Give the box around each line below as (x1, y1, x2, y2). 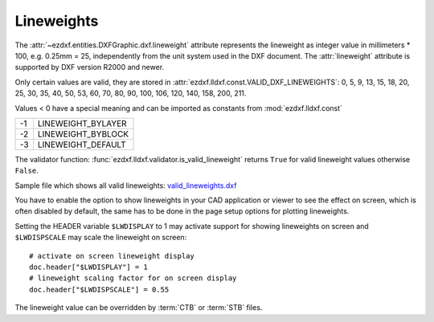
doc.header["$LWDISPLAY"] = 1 (29, 263, 149, 272)
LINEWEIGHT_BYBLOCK (37, 128, 129, 140)
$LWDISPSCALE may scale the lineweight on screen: (14, 233, 187, 243)
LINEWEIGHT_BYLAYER (37, 117, 128, 128)
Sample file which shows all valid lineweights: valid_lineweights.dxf (14, 181, 237, 190)
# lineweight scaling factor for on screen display (29, 274, 237, 283)
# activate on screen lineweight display (29, 251, 194, 260)
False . (14, 165, 39, 176)
